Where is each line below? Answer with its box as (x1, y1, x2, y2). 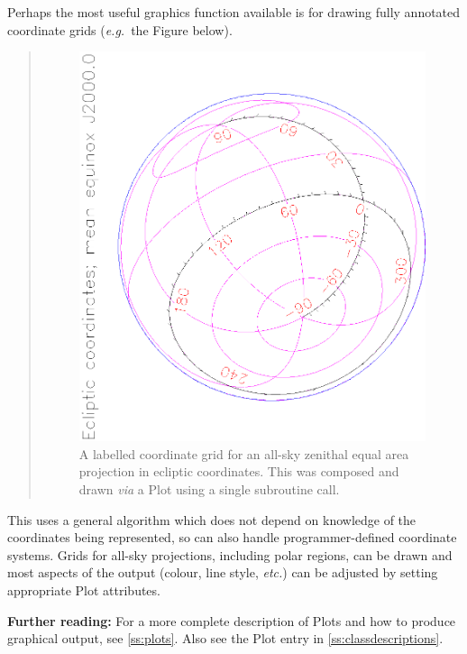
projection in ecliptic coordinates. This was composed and (78, 462, 399, 481)
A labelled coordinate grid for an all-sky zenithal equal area (78, 444, 409, 463)
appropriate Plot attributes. (7, 580, 160, 599)
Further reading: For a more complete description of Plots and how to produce (7, 611, 456, 630)
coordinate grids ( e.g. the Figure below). (7, 20, 233, 39)
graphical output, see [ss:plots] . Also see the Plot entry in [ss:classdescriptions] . (7, 629, 444, 648)
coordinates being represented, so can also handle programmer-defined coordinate (7, 528, 457, 547)
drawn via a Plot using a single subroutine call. (78, 480, 340, 499)
